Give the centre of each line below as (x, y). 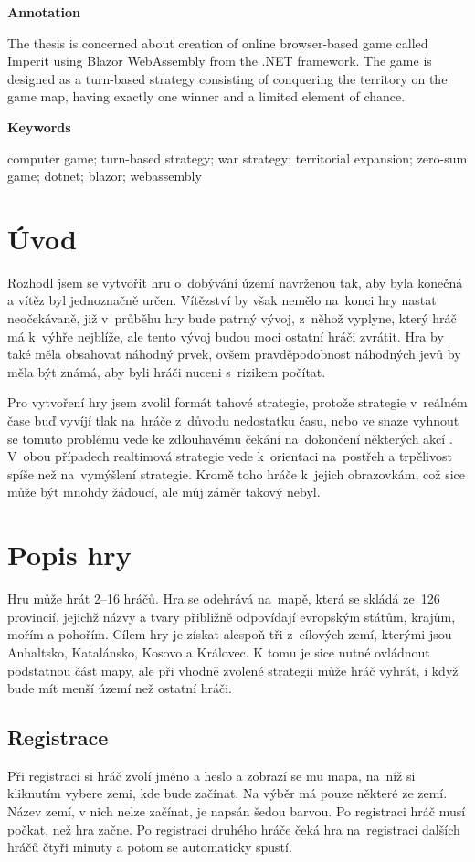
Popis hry (69, 555)
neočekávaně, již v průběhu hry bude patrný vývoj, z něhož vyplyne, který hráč (232, 318)
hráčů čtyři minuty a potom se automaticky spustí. (150, 847)
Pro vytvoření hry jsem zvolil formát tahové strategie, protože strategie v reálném (237, 402)
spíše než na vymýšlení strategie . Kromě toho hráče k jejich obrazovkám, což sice (236, 473)
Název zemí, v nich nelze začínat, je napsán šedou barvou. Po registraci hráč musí (237, 811)
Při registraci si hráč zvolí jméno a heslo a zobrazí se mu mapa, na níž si (211, 775)
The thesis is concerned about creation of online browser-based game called (218, 42)
